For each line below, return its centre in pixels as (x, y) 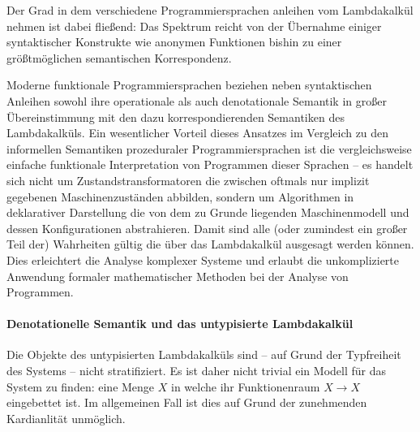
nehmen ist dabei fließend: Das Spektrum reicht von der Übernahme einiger (194, 26)
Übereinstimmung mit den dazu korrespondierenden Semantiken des (176, 117)
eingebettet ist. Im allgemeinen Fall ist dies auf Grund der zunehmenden (187, 402)
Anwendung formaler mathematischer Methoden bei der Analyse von (178, 276)
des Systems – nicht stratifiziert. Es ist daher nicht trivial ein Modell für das (196, 371)
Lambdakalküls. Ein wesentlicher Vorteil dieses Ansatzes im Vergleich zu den (198, 133)
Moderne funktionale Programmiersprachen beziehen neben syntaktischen (189, 85)
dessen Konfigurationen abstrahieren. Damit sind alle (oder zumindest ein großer (207, 228)
